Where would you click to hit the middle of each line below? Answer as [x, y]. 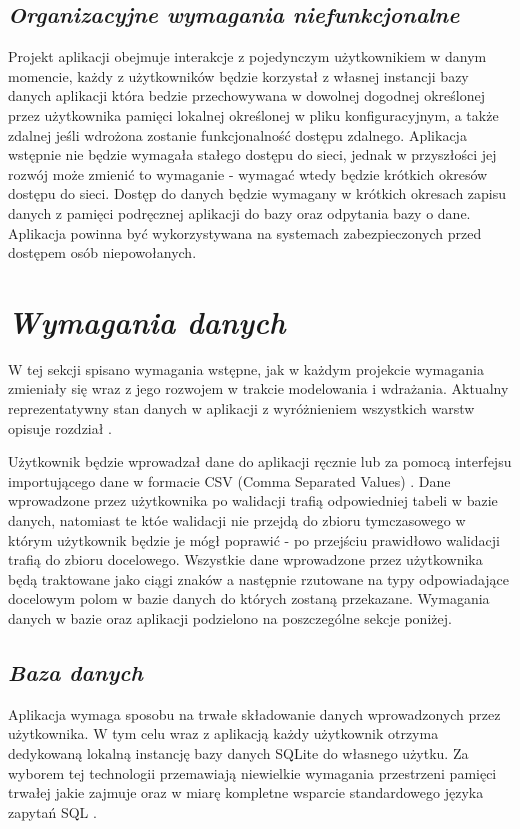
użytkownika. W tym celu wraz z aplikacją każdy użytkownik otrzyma [223, 733]
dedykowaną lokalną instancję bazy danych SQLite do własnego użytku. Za [238, 752]
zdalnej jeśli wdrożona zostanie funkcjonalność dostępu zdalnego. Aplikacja [237, 134]
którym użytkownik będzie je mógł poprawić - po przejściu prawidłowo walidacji [254, 539]
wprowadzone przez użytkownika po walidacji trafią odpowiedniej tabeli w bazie [253, 500]
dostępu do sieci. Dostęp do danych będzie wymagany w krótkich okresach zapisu [257, 193]
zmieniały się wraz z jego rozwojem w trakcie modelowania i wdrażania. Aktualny [258, 388]
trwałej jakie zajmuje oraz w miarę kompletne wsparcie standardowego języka [246, 792]
